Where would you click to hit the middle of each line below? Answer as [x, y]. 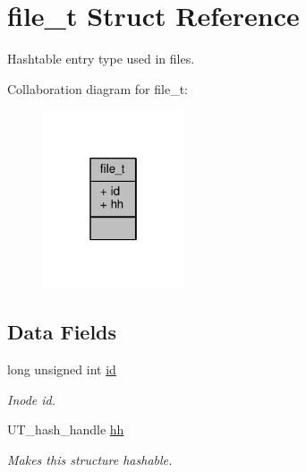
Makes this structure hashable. [90, 459]
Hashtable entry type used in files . [101, 59]
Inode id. [32, 399]
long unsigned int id [62, 369]
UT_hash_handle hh [66, 429]
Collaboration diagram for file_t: [98, 88]
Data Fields [62, 332]
